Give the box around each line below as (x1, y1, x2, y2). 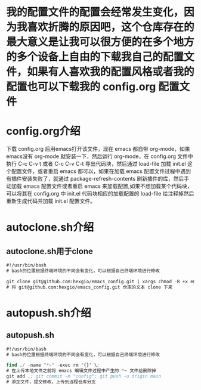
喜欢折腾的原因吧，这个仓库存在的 (27, 20, 195, 34)
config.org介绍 (6, 125, 81, 138)
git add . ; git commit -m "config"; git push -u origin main (6, 373, 162, 379)
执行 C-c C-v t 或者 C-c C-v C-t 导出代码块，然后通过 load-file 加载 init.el (6, 160, 186, 168)
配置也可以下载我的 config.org (6, 80, 156, 94)
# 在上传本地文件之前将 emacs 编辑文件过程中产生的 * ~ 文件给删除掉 (6, 368, 157, 374)
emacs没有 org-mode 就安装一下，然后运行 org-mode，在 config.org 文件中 (6, 153, 193, 160)
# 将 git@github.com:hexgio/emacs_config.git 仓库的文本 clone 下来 (6, 284, 173, 290)
